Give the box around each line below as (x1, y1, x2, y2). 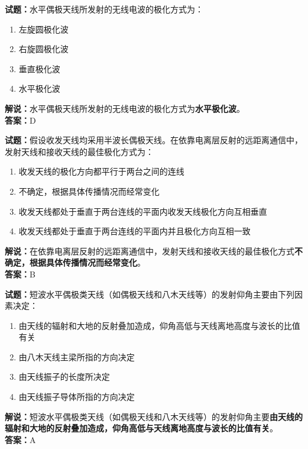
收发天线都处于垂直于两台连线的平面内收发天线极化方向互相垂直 (18, 205, 267, 217)
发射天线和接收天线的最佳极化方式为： (5, 145, 154, 157)
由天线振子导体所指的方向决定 (18, 390, 135, 403)
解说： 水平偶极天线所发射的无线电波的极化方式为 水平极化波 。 (5, 102, 245, 114)
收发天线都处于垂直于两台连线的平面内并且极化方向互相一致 (18, 225, 251, 237)
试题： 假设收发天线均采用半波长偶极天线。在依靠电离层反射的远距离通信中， (5, 134, 303, 146)
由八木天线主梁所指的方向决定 (18, 350, 135, 363)
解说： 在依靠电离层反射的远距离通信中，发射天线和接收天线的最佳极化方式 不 (5, 244, 303, 257)
